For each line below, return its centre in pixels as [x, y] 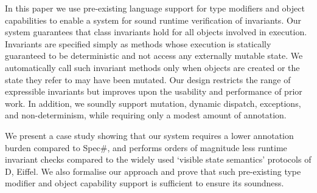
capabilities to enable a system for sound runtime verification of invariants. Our [153, 20]
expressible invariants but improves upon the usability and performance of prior [154, 91]
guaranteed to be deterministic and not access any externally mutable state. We [154, 56]
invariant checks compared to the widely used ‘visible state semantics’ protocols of [158, 159]
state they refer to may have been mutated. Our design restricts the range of [148, 79]
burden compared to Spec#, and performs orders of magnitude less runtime [146, 147]
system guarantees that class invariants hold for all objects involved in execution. [156, 32]
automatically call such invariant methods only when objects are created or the [152, 67]
